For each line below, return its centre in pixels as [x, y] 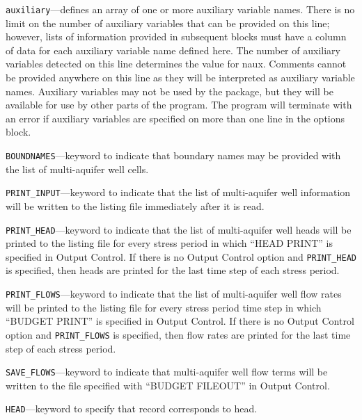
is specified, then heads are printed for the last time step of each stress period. [173, 270]
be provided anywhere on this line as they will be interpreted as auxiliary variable [180, 78]
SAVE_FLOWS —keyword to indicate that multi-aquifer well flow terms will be [167, 372]
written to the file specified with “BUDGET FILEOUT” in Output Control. [168, 385]
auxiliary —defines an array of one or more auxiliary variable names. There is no [180, 9]
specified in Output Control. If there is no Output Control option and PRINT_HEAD [181, 256]
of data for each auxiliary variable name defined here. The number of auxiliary [173, 50]
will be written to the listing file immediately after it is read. [135, 205]
